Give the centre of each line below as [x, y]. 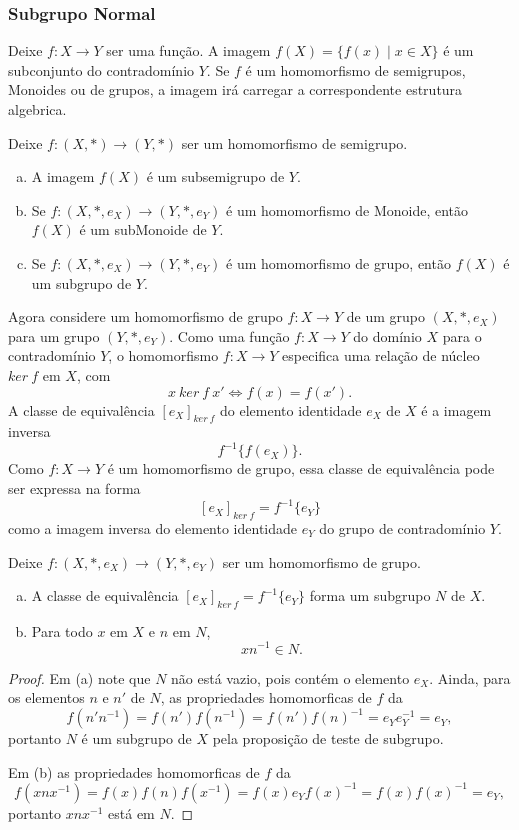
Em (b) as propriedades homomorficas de [134, 771]
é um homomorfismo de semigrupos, [355, 69]
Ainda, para [474, 677]
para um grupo [54, 335]
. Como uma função [229, 335]
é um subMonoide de [143, 229]
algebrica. [37, 109]
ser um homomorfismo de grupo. [321, 561]
